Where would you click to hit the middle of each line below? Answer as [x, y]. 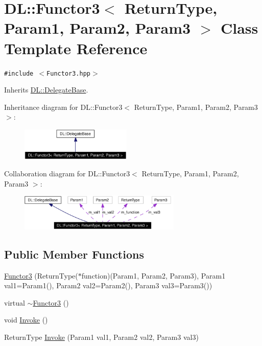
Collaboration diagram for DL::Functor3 [67, 174]
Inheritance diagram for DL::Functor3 [63, 107]
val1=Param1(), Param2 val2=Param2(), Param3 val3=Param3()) [108, 285]
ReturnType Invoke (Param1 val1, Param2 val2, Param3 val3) [101, 337]
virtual [15, 302]
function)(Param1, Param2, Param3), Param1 [153, 275]
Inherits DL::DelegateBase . [46, 90]
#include [19, 73]
